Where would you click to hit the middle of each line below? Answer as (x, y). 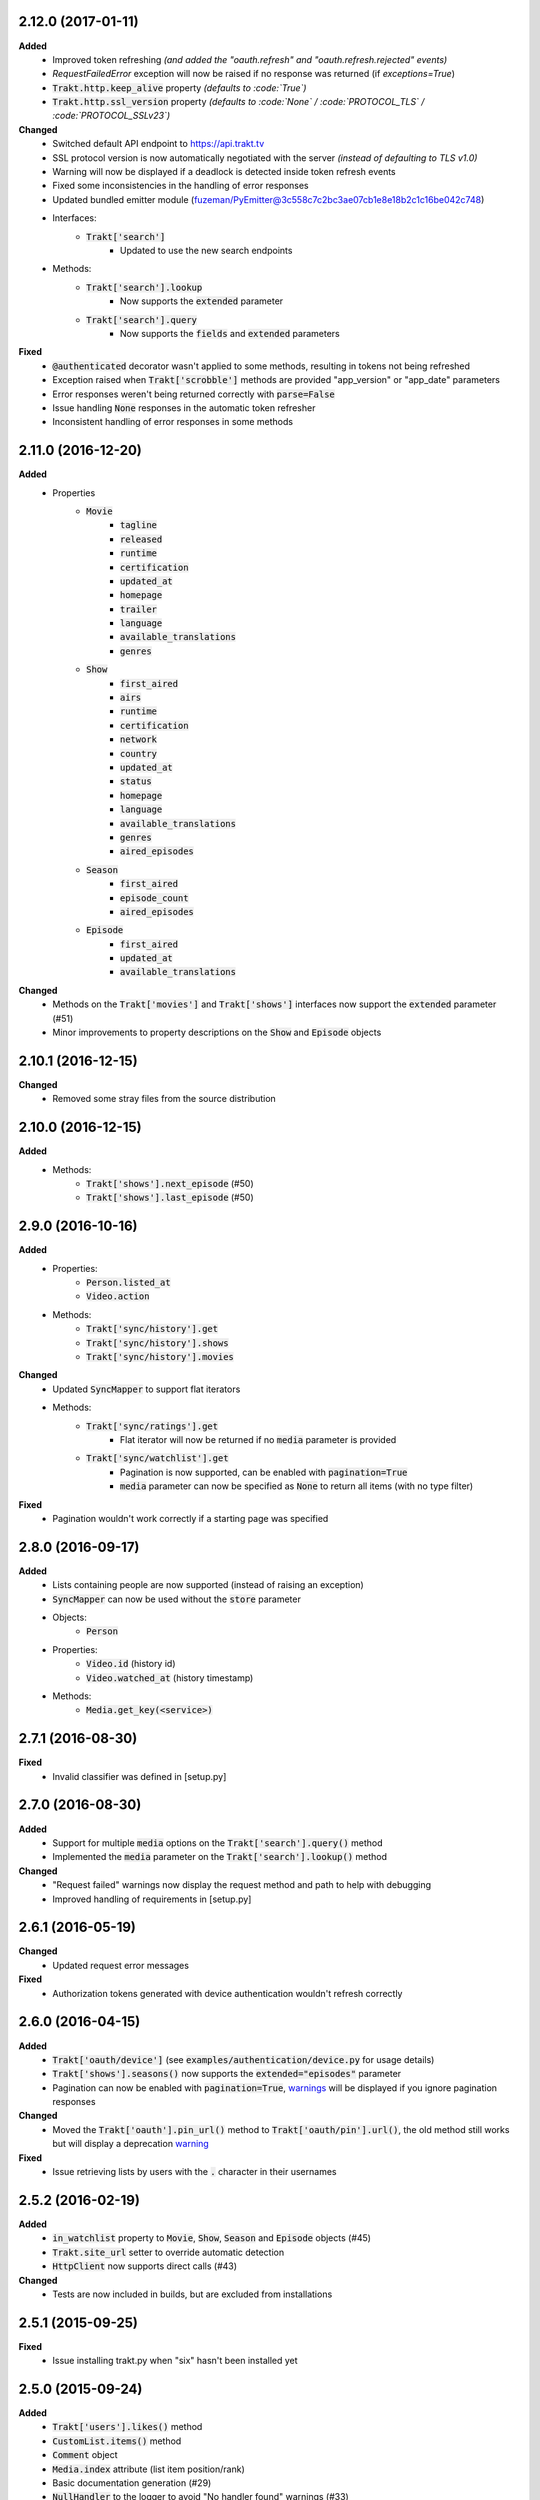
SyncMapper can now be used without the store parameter (177, 1599)
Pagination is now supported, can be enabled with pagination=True (264, 1472)
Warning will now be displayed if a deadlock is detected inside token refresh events (224, 172)
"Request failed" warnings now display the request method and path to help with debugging (242, 1885)
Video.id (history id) (131, 1664)
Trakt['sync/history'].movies (160, 1357)
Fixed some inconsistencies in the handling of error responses (180, 186)
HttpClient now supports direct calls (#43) (145, 2266)
